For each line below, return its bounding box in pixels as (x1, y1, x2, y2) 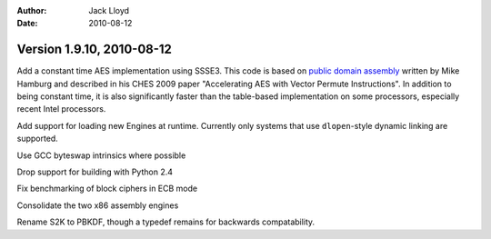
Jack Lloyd (88, 5, 130, 15)
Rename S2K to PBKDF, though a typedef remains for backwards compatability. (16, 216, 316, 227)
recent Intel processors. (16, 104, 106, 115)
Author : (16, 5, 47, 15)
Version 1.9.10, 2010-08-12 (16, 42, 173, 57)
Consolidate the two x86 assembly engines (16, 200, 179, 211)
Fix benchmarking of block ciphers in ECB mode (16, 183, 198, 194)
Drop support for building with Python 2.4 (16, 166, 173, 177)
